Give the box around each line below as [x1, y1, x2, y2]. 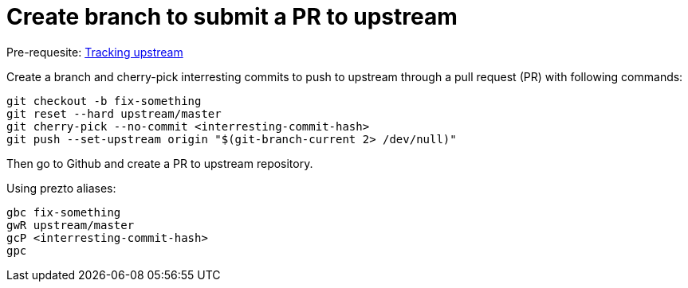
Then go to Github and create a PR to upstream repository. [6, 156, 313, 170]
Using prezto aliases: [6, 181, 116, 195]
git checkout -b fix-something [6, 94, 202, 107]
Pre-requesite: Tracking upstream [6, 45, 183, 59]
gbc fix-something [6, 205, 121, 219]
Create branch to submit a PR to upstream [6, 3, 458, 30]
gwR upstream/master [6, 218, 135, 232]
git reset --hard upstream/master [6, 107, 222, 120]
